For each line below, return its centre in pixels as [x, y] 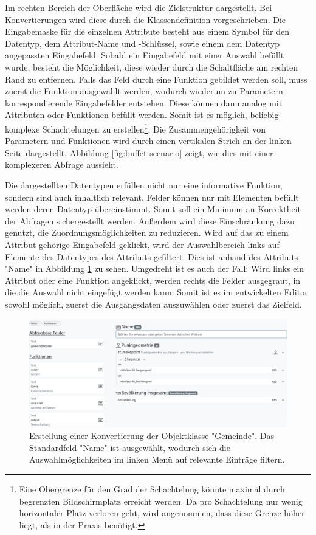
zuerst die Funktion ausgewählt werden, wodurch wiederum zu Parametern [144, 91]
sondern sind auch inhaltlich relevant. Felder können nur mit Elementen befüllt [152, 197]
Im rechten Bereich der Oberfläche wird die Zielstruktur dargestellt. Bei [139, 7]
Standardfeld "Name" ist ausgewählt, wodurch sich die [130, 447]
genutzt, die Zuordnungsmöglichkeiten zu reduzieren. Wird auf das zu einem [147, 233]
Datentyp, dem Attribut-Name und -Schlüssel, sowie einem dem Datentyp [143, 43]
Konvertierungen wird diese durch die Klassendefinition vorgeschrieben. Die [145, 19]
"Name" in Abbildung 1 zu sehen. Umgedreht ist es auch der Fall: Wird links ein [155, 268]
